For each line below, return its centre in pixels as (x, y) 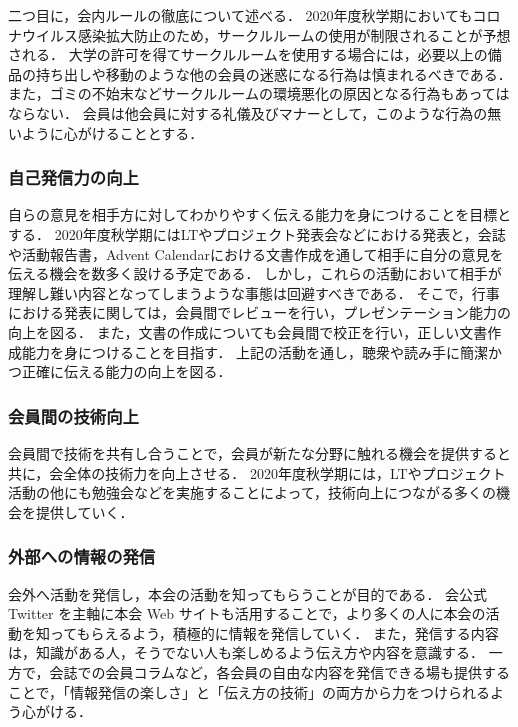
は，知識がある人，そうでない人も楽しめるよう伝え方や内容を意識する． (246, 652)
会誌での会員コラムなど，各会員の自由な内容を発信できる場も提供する (280, 671)
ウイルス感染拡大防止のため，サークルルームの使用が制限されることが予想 (266, 34)
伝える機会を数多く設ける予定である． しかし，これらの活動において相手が (255, 273)
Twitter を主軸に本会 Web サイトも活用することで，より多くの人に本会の (247, 613)
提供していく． (84, 511)
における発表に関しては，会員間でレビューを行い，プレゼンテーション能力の (260, 312)
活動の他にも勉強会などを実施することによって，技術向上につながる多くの (252, 492)
